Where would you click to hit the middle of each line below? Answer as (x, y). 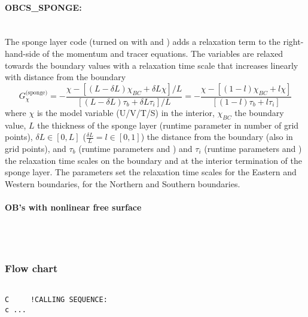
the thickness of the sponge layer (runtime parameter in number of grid (168, 125)
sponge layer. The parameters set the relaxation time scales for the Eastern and (151, 172)
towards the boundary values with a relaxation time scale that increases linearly (152, 65)
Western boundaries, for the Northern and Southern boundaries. (123, 183)
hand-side (22, 53)
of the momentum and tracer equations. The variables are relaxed (163, 53)
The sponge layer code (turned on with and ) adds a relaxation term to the (143, 42)
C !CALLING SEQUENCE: (56, 300)
